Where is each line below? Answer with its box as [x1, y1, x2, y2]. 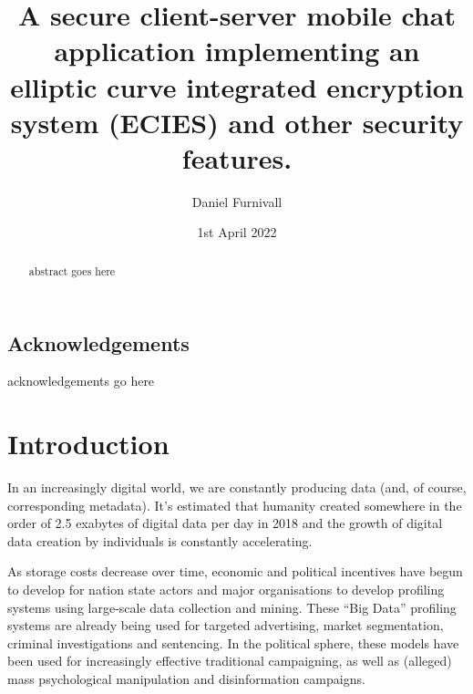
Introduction [7, 425, 170, 462]
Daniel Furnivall [191, 192, 283, 211]
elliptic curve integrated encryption [10, 67, 464, 105]
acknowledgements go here [7, 371, 155, 390]
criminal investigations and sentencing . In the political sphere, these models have [7, 633, 459, 652]
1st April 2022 [197, 223, 277, 242]
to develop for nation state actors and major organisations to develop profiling [7, 580, 445, 599]
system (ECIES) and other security [10, 103, 464, 140]
